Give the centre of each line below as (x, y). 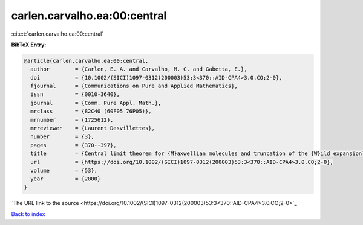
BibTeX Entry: (29, 45)
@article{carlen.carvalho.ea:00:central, (86, 61)
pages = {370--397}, (74, 145)
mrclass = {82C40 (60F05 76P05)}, (91, 111)
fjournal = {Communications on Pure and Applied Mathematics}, (134, 86)
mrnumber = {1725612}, (72, 120)
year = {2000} (66, 179)
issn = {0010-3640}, (75, 94)
